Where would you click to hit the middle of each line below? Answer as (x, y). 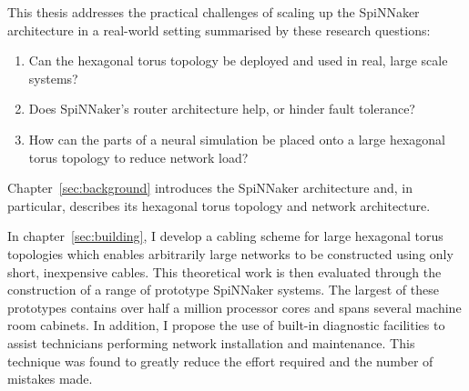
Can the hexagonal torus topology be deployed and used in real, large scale (238, 60)
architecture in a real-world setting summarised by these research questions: (219, 30)
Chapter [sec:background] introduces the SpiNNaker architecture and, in (210, 188)
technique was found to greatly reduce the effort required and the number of (220, 361)
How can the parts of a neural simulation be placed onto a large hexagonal (237, 139)
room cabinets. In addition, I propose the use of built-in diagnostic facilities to (226, 325)
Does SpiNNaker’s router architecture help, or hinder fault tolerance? (222, 109)
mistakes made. (50, 379)
